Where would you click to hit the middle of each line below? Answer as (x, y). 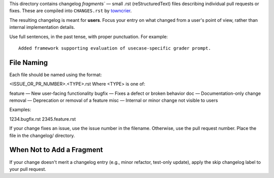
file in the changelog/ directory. (42, 135)
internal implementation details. (42, 27)
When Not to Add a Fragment (56, 150)
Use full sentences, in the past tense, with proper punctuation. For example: (89, 37)
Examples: (20, 110)
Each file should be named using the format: (56, 75)
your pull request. (28, 169)
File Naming (29, 63)
